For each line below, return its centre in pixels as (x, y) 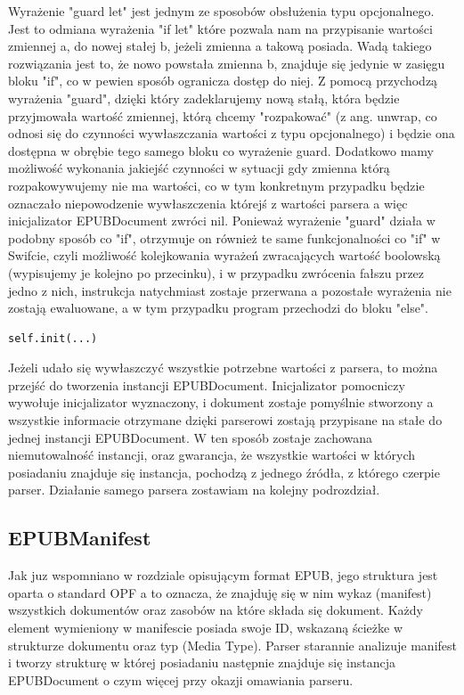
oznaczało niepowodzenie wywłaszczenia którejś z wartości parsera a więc (208, 203)
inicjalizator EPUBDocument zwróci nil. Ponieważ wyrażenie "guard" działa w (222, 221)
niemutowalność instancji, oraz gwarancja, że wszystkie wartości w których (212, 455)
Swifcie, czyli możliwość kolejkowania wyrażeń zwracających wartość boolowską (224, 255)
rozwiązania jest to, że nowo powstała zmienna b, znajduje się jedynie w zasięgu (227, 63)
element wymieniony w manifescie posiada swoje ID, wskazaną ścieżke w (206, 628)
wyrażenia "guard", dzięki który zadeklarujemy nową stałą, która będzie (204, 98)
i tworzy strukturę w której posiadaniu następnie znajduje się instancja (202, 662)
